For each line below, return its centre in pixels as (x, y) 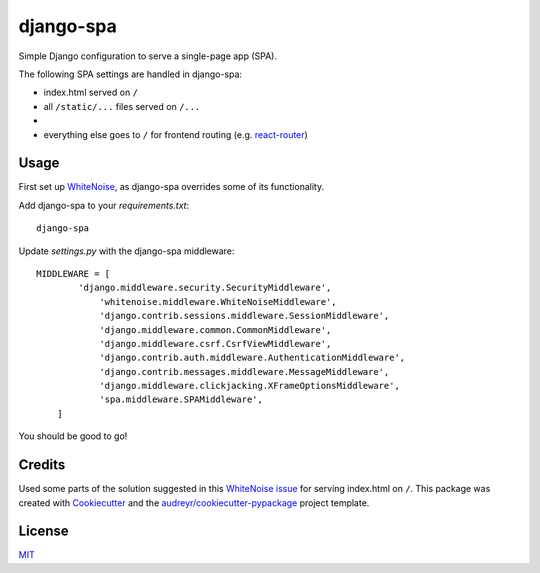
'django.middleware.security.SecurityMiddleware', (205, 288)
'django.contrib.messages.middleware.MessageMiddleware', (244, 371)
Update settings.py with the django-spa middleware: (126, 251)
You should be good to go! (73, 436)
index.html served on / (91, 92)
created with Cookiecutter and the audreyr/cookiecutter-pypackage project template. (194, 502)
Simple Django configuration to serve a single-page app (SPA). (147, 56)
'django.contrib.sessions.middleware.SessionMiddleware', (244, 316)
